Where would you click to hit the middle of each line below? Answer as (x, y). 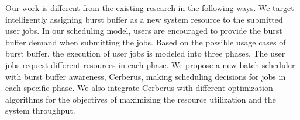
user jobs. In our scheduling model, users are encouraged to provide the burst (144, 31)
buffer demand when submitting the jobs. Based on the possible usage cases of (146, 42)
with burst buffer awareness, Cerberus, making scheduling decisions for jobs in (146, 76)
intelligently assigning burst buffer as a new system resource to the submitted (144, 19)
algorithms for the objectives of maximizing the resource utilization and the (141, 99)
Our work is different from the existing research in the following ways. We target (150, 8)
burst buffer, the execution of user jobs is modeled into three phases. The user (145, 53)
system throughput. (40, 110)
